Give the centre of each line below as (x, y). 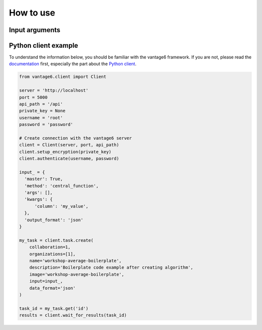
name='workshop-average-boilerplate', (75, 261)
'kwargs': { (39, 199)
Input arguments (35, 30)
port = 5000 (33, 97)
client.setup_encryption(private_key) (65, 152)
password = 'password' (46, 125)
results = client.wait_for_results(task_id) (73, 315)
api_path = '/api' (41, 104)
